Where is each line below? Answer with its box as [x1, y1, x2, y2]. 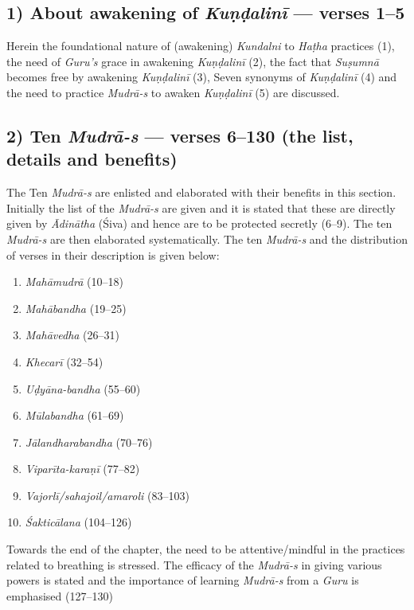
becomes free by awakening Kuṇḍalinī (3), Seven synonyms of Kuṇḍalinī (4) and [6, 68, 397, 85]
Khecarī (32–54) [25, 353, 103, 370]
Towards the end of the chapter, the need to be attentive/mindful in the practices [6, 541, 405, 557]
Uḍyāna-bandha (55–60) [25, 380, 141, 397]
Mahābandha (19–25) [25, 299, 127, 316]
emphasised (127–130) [6, 587, 113, 604]
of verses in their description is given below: [6, 246, 220, 263]
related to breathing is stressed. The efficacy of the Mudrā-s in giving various [6, 556, 382, 573]
